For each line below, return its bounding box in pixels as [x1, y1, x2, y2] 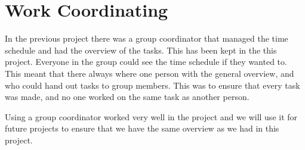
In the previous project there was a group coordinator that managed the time [5, 32, 288, 45]
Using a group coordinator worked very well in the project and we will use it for [5, 110, 298, 123]
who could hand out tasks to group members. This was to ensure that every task [5, 79, 300, 91]
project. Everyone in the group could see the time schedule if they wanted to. [5, 55, 287, 68]
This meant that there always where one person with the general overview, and [5, 67, 294, 79]
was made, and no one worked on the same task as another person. [5, 90, 249, 103]
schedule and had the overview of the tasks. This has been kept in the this [5, 43, 277, 56]
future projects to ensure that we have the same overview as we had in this [5, 122, 279, 135]
